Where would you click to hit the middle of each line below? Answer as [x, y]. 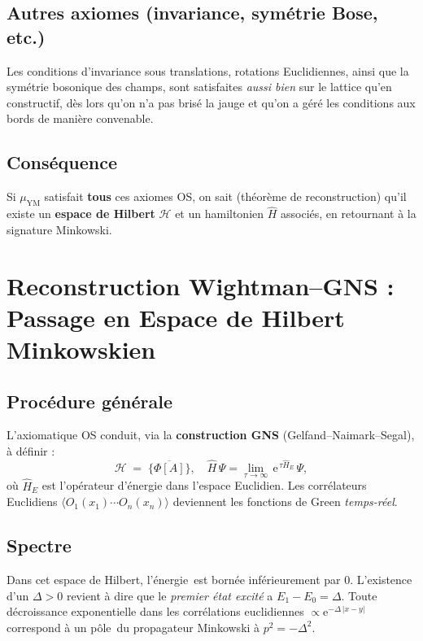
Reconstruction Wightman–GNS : [201, 285]
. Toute [359, 595]
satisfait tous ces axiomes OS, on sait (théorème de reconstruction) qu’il [225, 196]
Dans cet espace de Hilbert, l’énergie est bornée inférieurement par [174, 579]
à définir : [31, 450]
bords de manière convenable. [80, 118]
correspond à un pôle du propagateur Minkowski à [133, 627]
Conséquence [62, 162]
